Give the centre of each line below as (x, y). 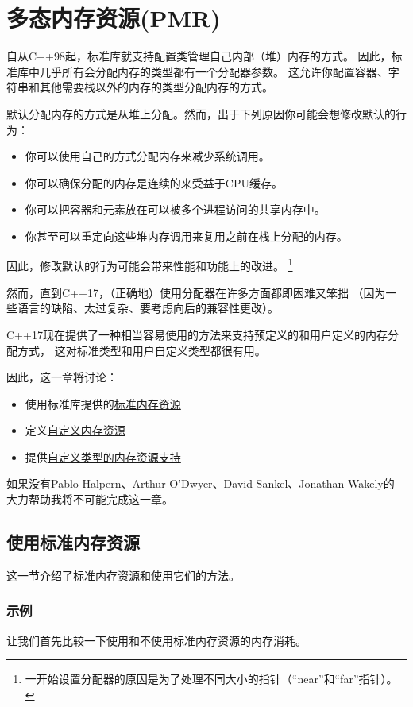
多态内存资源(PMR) (114, 18)
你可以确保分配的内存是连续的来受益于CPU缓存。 (154, 182)
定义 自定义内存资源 (75, 430)
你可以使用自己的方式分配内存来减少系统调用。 (147, 156)
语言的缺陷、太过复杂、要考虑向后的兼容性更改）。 (148, 308)
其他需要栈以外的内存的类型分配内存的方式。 (156, 87)
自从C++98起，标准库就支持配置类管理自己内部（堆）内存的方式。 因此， (199, 56)
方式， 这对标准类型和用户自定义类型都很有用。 (141, 350)
